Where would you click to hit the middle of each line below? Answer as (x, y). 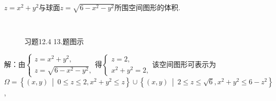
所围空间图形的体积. (147, 7)
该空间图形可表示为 (184, 64)
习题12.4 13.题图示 (54, 41)
